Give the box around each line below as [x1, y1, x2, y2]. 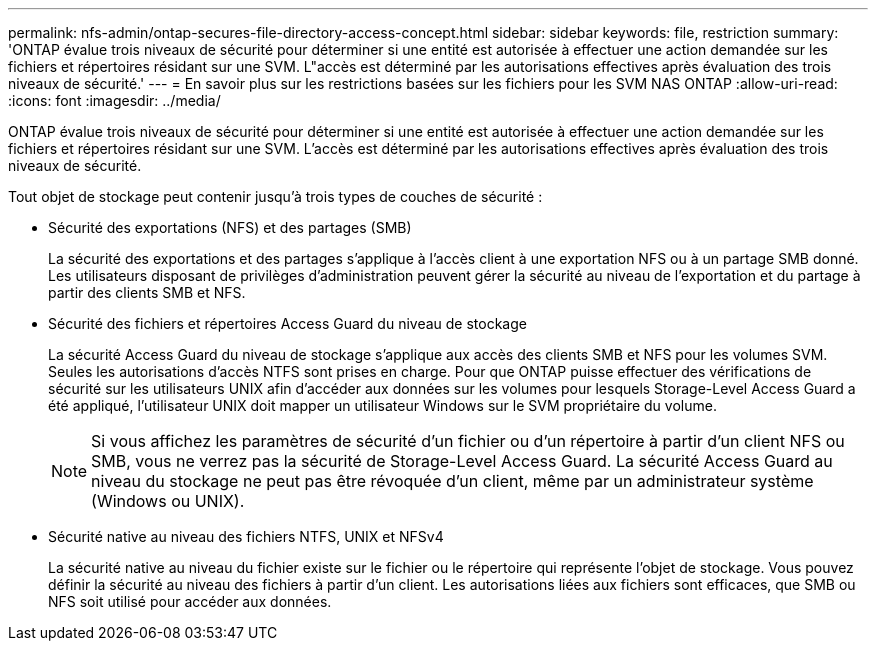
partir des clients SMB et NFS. [48, 284, 246, 301]
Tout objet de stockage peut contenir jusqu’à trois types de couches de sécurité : [8, 188, 543, 205]
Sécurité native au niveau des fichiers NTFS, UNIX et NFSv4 [48, 528, 444, 545]
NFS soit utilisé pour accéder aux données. [48, 593, 332, 610]
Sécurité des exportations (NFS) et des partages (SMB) [48, 219, 412, 236]
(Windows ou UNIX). [91, 491, 245, 511]
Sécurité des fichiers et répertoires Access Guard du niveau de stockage [48, 315, 527, 332]
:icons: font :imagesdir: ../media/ [8, 92, 221, 109]
